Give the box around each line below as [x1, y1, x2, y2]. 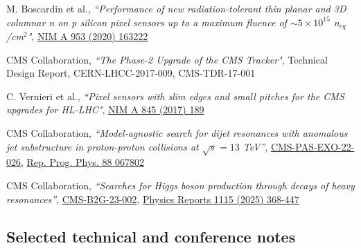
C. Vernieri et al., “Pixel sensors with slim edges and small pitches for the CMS [6, 88, 344, 103]
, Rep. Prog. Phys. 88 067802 [21, 155, 145, 169]
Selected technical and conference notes [6, 225, 296, 247]
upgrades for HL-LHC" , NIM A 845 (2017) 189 [6, 102, 204, 117]
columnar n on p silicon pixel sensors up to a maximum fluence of [6, 15, 287, 29]
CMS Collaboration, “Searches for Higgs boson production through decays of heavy [6, 178, 355, 192]
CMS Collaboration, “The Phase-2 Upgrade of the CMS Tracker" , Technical [6, 52, 328, 66]
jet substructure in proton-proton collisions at [6, 139, 199, 153]
